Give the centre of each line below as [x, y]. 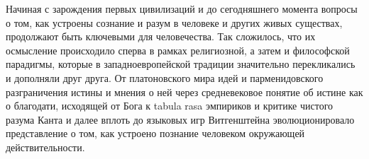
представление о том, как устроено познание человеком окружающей [155, 133]
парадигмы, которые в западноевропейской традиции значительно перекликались [181, 64]
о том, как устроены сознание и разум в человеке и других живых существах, [174, 22]
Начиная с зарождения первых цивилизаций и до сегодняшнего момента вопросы [182, 8]
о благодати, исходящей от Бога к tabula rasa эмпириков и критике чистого [170, 106]
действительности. [45, 147]
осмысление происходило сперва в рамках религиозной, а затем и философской [178, 50]
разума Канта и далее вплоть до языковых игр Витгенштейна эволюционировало [180, 119]
